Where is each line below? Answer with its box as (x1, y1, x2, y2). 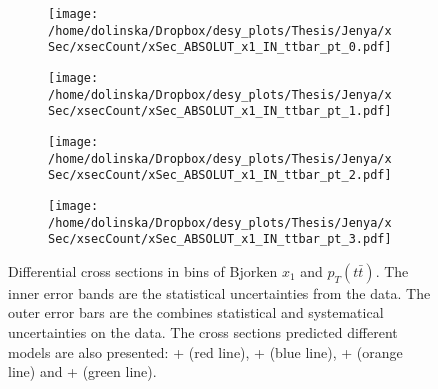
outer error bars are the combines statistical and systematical (8, 302, 384, 323)
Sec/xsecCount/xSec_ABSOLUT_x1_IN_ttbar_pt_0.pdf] (48, 40, 392, 55)
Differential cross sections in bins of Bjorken (8, 260, 278, 281)
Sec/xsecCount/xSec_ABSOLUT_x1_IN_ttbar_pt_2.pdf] (48, 168, 392, 183)
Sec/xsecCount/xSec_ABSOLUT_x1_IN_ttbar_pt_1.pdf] (48, 104, 392, 119)
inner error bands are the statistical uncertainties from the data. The (8, 282, 431, 303)
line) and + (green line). (8, 361, 157, 382)
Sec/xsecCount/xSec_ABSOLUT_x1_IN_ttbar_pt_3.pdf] (48, 232, 392, 247)
